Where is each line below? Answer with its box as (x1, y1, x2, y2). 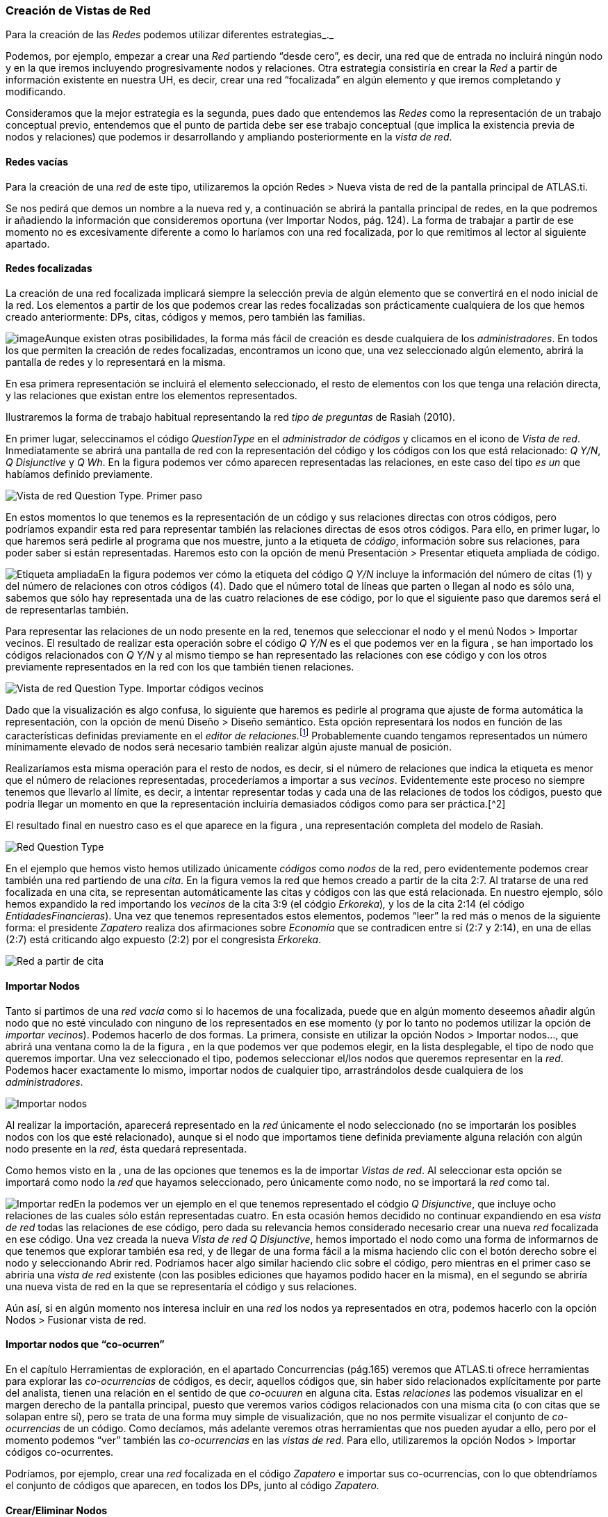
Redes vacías (6, 155, 69, 168)
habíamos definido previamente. (6, 467, 153, 480)
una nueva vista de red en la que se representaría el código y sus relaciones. (6, 1280, 357, 1292)
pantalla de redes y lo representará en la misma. (6, 355, 226, 368)
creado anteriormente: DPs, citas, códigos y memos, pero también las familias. (6, 310, 365, 323)
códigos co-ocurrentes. (6, 1445, 114, 1458)
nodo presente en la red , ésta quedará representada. (6, 1142, 247, 1155)
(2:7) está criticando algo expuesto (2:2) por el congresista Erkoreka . (6, 933, 322, 946)
